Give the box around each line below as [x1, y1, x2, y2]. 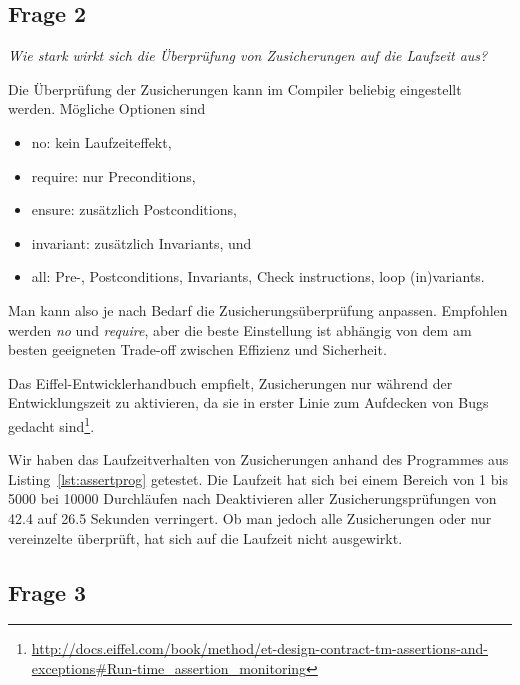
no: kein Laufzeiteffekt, [31, 131, 172, 152]
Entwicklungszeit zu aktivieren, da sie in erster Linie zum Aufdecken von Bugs [8, 392, 489, 413]
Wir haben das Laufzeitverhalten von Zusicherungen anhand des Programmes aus [8, 449, 509, 470]
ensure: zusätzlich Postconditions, [31, 199, 237, 220]
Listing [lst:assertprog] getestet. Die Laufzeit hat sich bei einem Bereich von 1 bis [8, 468, 508, 489]
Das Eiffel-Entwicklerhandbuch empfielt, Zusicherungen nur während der [8, 372, 453, 393]
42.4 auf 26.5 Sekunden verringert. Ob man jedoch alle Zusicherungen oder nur [8, 507, 492, 528]
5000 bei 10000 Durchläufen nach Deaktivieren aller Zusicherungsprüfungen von [8, 488, 497, 509]
